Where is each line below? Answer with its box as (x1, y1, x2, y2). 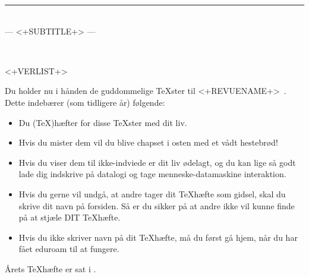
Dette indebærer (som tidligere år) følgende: (5, 96, 165, 108)
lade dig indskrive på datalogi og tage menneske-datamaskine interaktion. (18, 168, 286, 180)
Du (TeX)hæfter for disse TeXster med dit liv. (18, 116, 187, 128)
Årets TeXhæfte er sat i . (5, 262, 96, 275)
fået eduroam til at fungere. (18, 243, 119, 255)
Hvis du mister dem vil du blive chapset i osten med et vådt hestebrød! (18, 136, 278, 149)
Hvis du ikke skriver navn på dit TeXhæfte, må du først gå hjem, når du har (18, 231, 298, 243)
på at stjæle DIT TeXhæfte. (18, 211, 121, 224)
